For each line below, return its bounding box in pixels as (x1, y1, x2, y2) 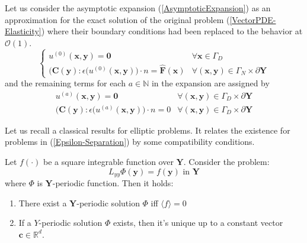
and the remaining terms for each (5, 77, 126, 89)
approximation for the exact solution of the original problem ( (5, 13, 230, 25)
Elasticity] (5, 25, 41, 37)
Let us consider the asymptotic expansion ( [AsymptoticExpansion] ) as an (5, 2, 271, 14)
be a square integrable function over (43, 155, 174, 168)
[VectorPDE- (229, 13, 276, 25)
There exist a (18, 196, 67, 209)
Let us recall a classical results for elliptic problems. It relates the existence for (5, 124, 290, 136)
